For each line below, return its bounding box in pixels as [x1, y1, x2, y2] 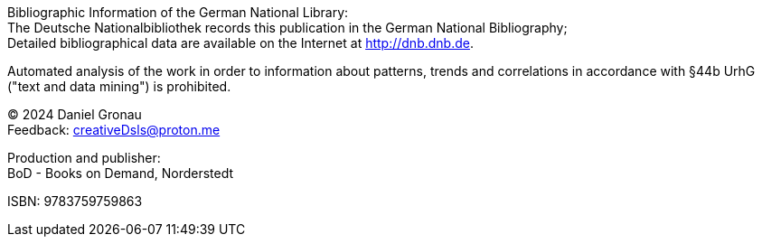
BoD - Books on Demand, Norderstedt [7, 165, 234, 181]
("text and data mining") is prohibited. [7, 79, 231, 94]
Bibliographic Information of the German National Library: [7, 5, 349, 20]
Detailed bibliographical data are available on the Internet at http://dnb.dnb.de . [7, 35, 474, 51]
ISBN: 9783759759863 [7, 193, 143, 209]
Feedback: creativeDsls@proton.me [7, 122, 221, 137]
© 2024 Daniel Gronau [7, 107, 142, 122]
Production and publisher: [7, 150, 161, 165]
